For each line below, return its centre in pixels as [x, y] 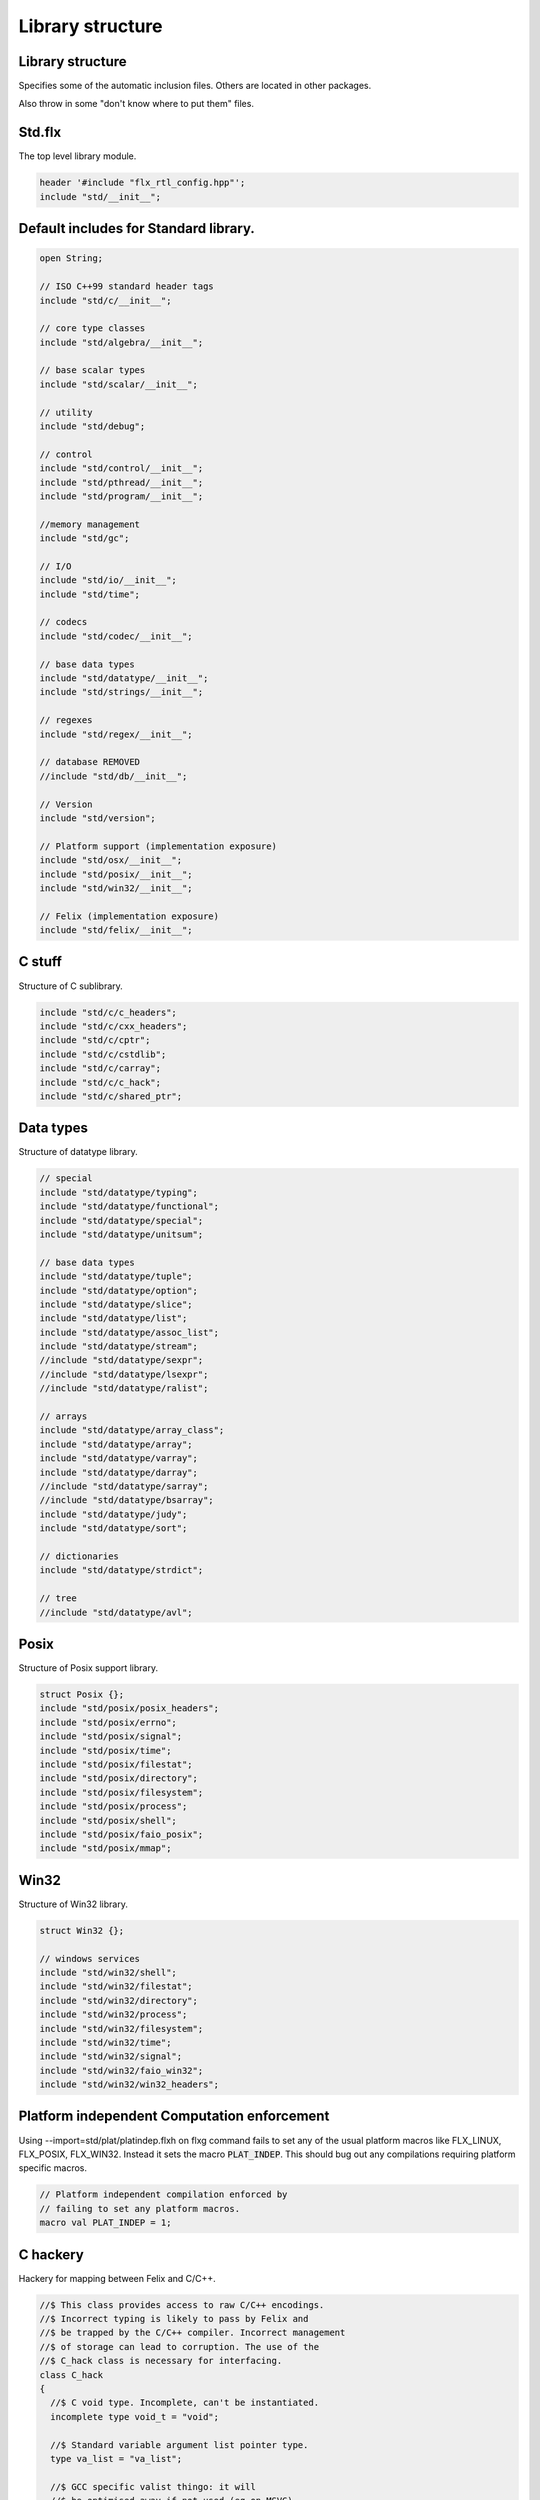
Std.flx [40, 132]
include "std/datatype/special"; [121, 1220]
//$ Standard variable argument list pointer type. [179, 2444]
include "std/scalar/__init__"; [119, 384]
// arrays [63, 1416]
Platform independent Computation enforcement [174, 2116]
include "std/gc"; [84, 538]
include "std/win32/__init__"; [116, 888]
